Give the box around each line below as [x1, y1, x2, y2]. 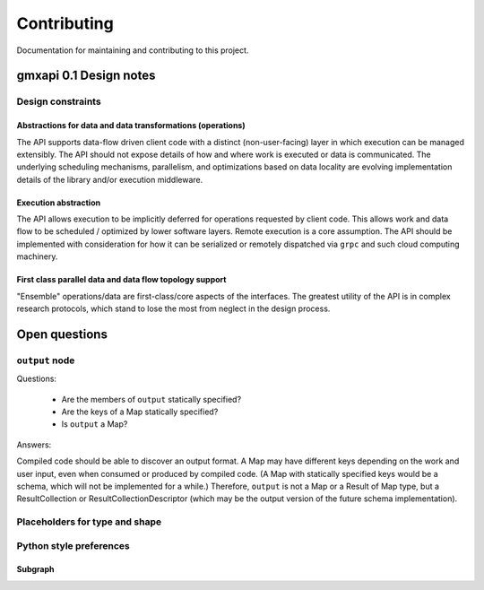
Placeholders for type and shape [16, 516, 161, 528]
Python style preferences [16, 539, 130, 551]
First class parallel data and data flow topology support [16, 274, 227, 285]
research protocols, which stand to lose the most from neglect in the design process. [16, 303, 331, 314]
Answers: [16, 439, 52, 450]
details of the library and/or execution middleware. [16, 174, 203, 185]
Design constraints [16, 95, 102, 108]
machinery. [16, 251, 58, 262]
